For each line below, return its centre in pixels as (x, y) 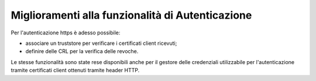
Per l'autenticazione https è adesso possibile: (66, 33)
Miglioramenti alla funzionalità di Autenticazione (131, 15)
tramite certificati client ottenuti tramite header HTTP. (75, 71)
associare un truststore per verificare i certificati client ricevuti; (101, 43)
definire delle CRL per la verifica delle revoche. (82, 51)
